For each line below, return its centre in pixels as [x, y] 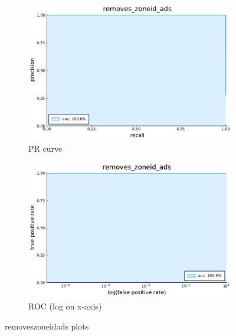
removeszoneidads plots [47, 326]
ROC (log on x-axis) [65, 306]
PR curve [45, 148]
